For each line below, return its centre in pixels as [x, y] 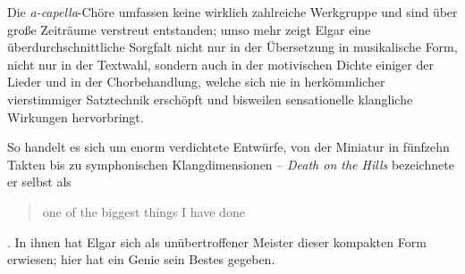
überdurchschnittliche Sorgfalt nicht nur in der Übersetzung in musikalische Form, [232, 47]
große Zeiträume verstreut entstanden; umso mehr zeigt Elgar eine [189, 29]
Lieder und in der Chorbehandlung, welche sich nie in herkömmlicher [196, 82]
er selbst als [39, 182]
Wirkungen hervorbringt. [76, 116]
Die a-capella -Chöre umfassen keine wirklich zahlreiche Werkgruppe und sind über [232, 12]
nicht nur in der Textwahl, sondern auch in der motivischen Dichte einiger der [220, 64]
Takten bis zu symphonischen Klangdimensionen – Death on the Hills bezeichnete [231, 164]
